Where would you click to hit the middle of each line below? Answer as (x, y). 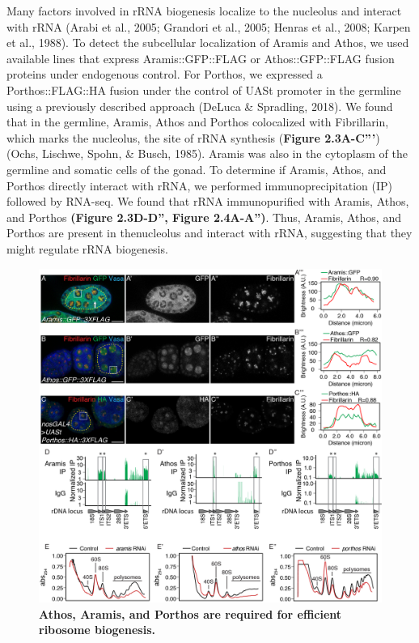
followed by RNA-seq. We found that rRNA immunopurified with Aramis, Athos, (208, 201)
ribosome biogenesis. (97, 630)
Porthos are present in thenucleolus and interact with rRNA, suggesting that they (209, 233)
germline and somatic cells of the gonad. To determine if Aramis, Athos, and (197, 169)
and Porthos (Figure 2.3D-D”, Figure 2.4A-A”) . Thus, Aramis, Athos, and (204, 217)
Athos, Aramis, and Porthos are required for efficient (190, 613)
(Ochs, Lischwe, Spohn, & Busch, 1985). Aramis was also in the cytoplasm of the (207, 153)
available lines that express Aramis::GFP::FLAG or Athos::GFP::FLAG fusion (201, 58)
